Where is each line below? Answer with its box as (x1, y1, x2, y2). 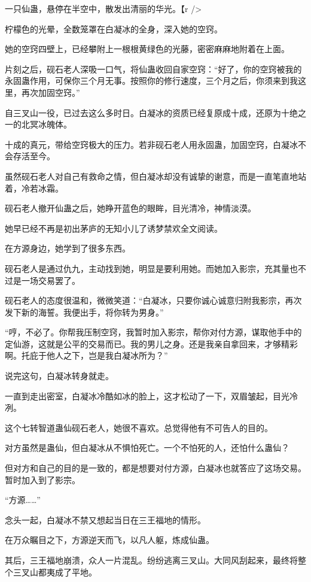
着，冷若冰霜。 (5, 181, 63, 194)
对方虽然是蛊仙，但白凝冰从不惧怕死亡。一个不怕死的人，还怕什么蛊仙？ (5, 441, 289, 454)
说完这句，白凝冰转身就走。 (5, 369, 114, 382)
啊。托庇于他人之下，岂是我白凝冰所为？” (5, 349, 168, 362)
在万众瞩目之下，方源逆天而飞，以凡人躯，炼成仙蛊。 (5, 533, 214, 546)
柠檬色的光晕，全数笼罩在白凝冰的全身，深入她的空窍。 (5, 22, 222, 35)
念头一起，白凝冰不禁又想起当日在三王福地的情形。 (5, 513, 206, 526)
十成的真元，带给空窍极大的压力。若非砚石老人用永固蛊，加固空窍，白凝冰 (5, 138, 298, 150)
